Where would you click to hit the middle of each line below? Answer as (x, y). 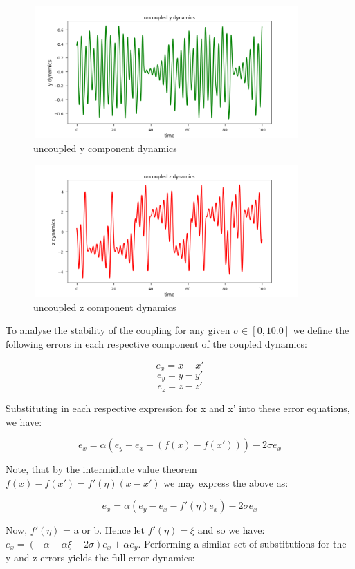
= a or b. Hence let (104, 530)
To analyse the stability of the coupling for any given (118, 330)
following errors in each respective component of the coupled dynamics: (156, 343)
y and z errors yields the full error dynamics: (100, 558)
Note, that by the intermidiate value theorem (101, 469)
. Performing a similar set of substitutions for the (242, 543)
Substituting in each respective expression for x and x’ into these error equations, (178, 408)
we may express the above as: (226, 482)
